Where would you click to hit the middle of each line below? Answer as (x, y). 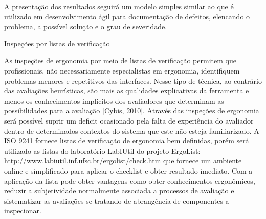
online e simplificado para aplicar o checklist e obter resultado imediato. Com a (128, 170)
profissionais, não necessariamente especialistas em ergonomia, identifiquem (122, 70)
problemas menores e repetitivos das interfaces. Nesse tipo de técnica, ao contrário (133, 80)
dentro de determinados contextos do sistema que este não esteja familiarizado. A (132, 130)
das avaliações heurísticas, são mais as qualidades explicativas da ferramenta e (127, 91)
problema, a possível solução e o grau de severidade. (86, 26)
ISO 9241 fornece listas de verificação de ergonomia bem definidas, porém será (127, 141)
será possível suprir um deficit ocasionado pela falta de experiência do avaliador (129, 120)
